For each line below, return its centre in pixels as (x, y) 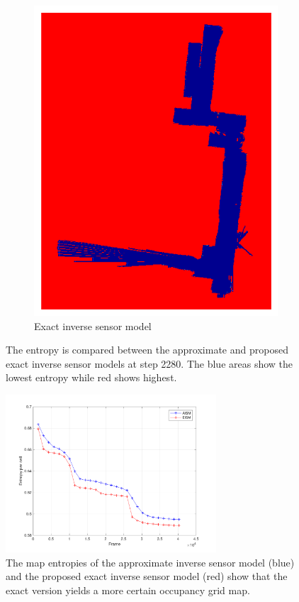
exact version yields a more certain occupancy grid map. (128, 590)
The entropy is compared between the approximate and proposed (147, 350)
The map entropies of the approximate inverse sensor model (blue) (150, 562)
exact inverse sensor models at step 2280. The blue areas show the (149, 363)
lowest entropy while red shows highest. (91, 377)
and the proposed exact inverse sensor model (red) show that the (147, 576)
